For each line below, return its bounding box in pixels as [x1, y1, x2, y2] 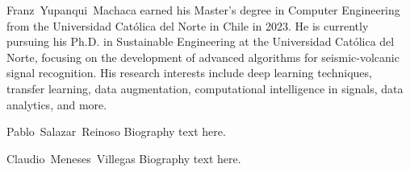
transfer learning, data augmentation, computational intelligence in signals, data [6, 80, 404, 96]
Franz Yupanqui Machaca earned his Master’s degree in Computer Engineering [6, 2, 400, 18]
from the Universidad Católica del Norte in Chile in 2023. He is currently [6, 17, 369, 34]
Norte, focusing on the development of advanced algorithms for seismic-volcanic [6, 48, 400, 65]
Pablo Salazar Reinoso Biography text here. [6, 123, 226, 140]
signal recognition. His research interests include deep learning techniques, [6, 64, 372, 81]
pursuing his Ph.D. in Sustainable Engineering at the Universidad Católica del [6, 33, 395, 50]
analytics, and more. [6, 96, 107, 113]
